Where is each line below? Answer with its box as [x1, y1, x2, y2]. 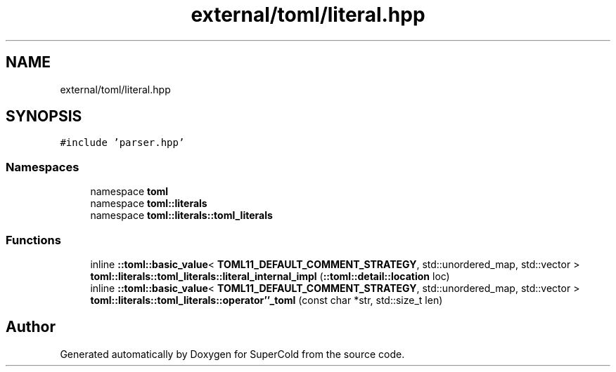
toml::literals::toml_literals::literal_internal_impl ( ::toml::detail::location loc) [90, 270, 450, 282]
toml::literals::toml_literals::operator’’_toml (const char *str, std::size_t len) [90, 293, 443, 306]
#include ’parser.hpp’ [60, 137, 185, 149]
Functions [6, 232, 61, 247]
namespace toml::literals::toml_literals [90, 209, 273, 222]
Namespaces [6, 159, 79, 174]
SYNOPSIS [6, 107, 82, 126]
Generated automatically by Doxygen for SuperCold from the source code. [60, 347, 405, 360]
